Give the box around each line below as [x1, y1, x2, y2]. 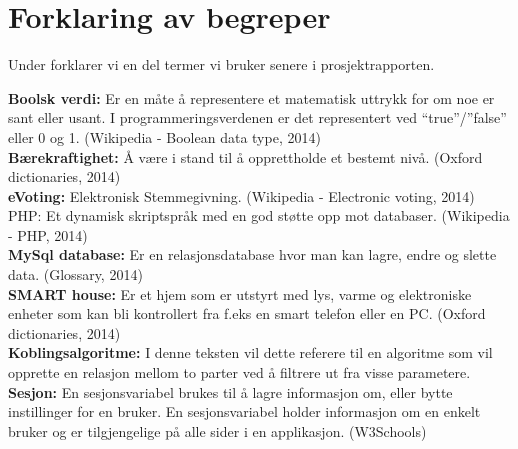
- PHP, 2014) [8, 224, 88, 245]
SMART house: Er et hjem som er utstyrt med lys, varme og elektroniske [8, 283, 472, 304]
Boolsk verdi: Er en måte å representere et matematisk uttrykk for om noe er [8, 87, 495, 108]
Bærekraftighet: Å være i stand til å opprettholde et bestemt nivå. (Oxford [8, 146, 483, 167]
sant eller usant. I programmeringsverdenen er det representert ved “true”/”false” [8, 107, 507, 128]
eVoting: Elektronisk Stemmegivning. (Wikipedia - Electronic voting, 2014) [8, 185, 475, 206]
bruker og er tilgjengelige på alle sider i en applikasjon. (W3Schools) [8, 420, 427, 441]
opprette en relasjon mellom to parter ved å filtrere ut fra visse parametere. [8, 362, 471, 383]
